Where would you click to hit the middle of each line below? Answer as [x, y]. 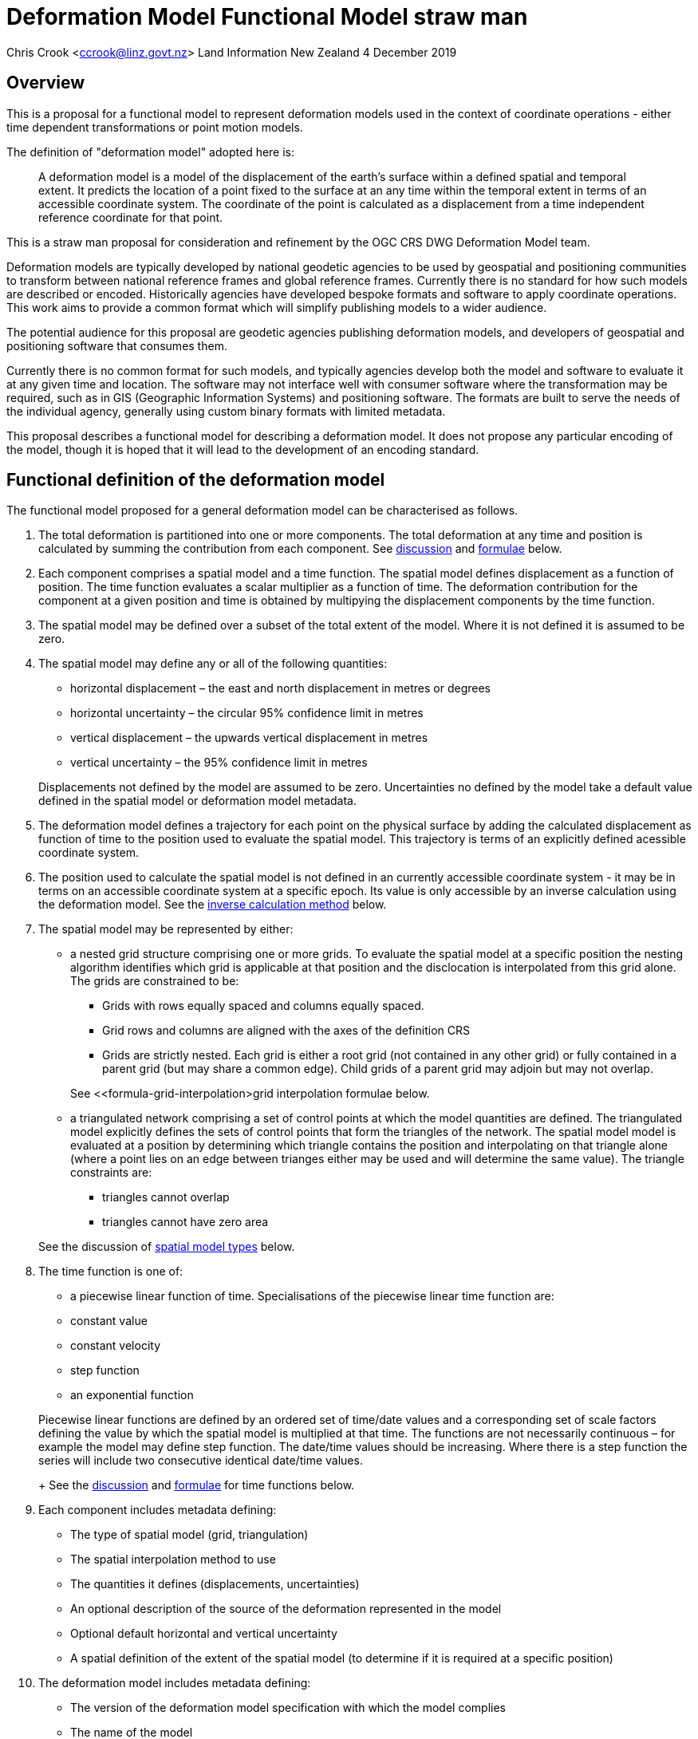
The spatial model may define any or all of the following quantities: [213, 664]
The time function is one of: [111, 1272]
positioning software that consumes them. [117, 345]
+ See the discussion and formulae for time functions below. [197, 1485]
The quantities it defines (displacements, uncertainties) [215, 1584]
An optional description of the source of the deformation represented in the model [286, 1609]
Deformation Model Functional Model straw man [267, 17]
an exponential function [132, 1395]
